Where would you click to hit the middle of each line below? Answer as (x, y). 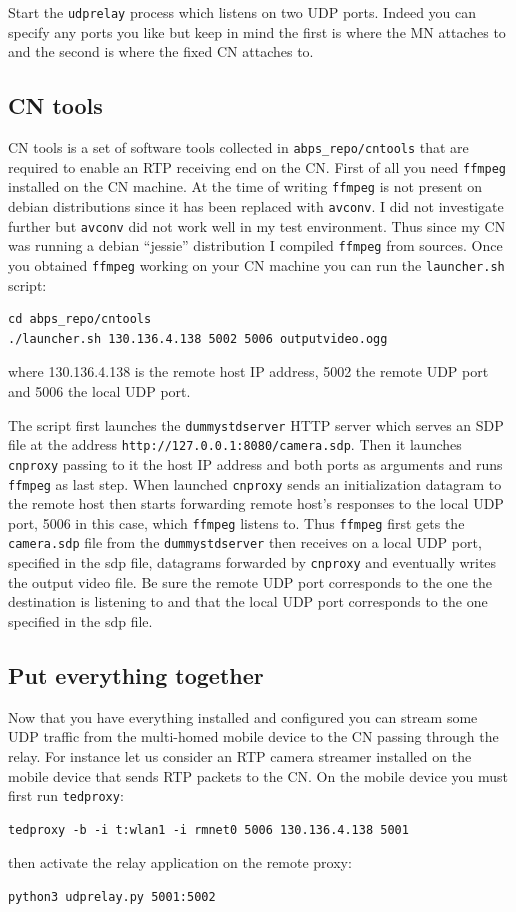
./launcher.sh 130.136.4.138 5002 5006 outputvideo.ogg (198, 338)
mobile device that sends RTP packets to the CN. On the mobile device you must (258, 775)
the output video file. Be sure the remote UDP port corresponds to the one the (250, 581)
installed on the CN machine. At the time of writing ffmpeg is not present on (245, 186)
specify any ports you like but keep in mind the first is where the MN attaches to (257, 31)
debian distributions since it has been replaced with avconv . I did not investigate (256, 206)
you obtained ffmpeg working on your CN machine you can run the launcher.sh (256, 264)
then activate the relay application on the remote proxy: (180, 862)
